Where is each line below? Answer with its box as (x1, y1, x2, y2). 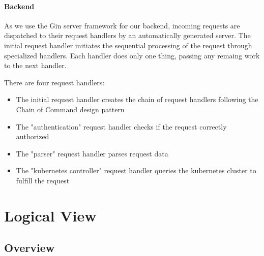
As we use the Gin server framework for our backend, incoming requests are (4, 20, 240, 30)
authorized (16, 131, 49, 142)
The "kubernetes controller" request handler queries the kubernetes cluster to (16, 165, 256, 176)
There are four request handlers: (4, 77, 105, 87)
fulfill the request (16, 175, 70, 185)
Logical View (4, 205, 97, 226)
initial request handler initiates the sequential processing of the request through (4, 40, 252, 50)
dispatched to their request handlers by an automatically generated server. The (4, 30, 251, 41)
